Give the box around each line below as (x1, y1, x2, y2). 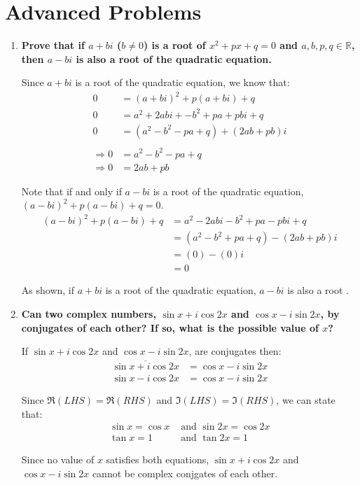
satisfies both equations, (106, 452, 209, 467)
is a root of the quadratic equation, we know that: (75, 75, 290, 90)
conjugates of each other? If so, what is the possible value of (21, 320, 319, 335)
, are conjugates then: (188, 344, 282, 358)
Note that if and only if (21, 183, 122, 198)
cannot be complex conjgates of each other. (92, 465, 278, 480)
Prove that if (21, 38, 85, 52)
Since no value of (21, 452, 95, 467)
